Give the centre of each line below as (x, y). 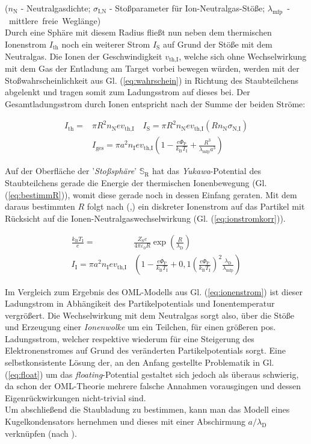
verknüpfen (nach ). (41, 433)
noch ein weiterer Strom (106, 44)
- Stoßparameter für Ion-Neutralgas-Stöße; (187, 8)
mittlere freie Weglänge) (55, 20)
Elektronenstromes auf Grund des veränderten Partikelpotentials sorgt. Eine (145, 350)
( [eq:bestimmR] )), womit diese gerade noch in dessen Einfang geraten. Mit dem (151, 194)
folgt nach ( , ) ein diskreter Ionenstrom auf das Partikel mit (196, 206)
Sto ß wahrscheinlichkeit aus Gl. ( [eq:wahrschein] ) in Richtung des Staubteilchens (152, 80)
